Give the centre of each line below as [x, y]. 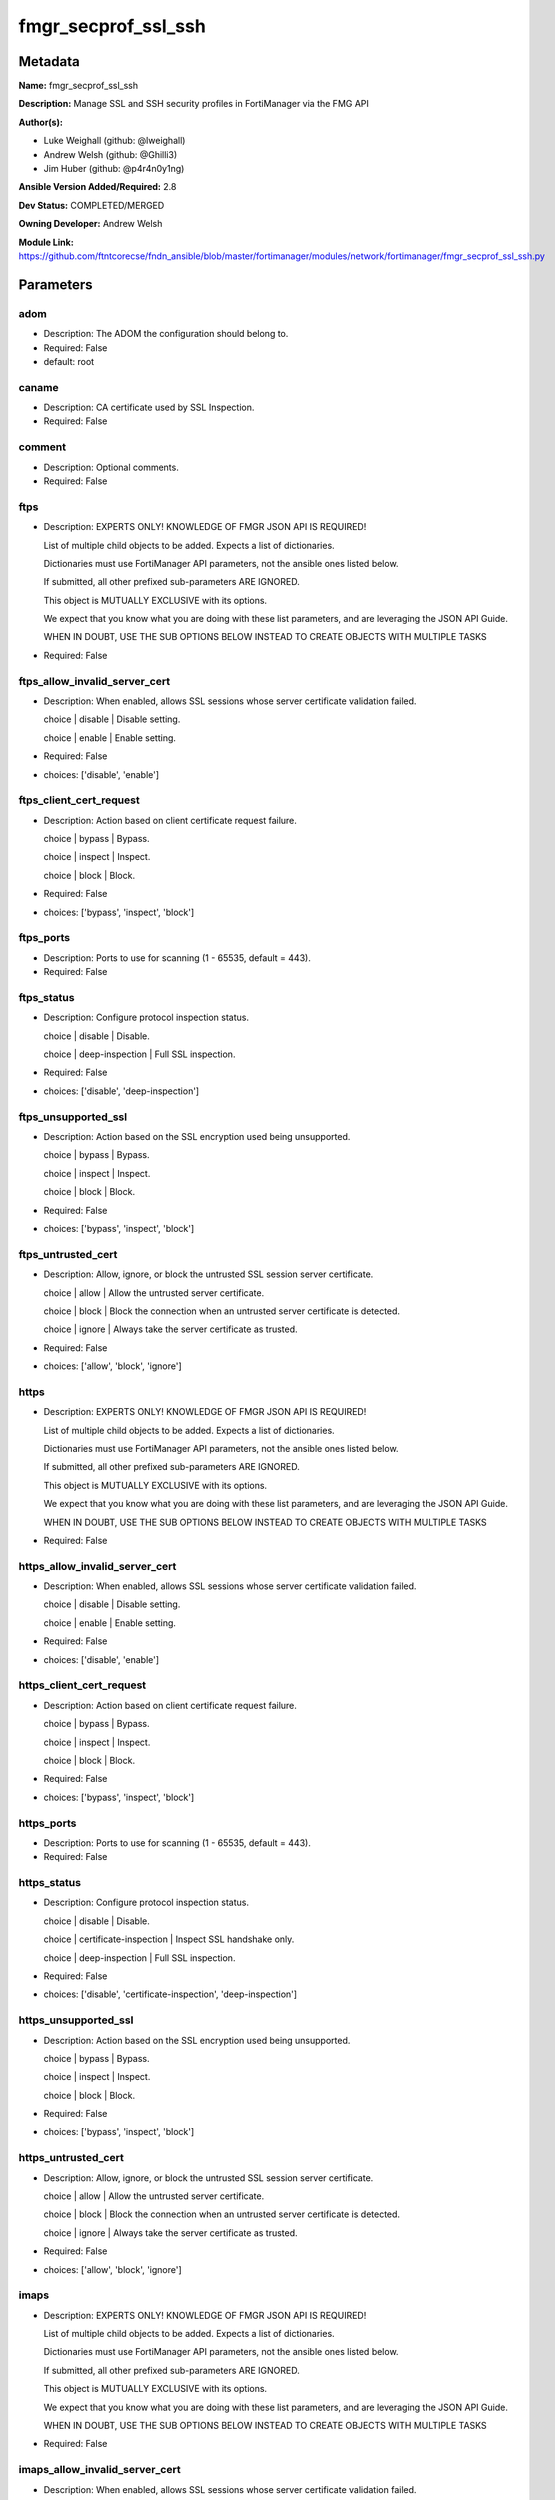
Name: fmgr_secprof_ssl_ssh [78, 86]
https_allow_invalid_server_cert [97, 1566]
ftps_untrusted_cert [68, 1254]
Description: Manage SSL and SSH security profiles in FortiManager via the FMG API [194, 104]
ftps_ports [44, 938]
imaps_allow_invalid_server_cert [99, 2470]
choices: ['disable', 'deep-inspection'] [121, 1091]
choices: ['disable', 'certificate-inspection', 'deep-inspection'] [170, 1994]
